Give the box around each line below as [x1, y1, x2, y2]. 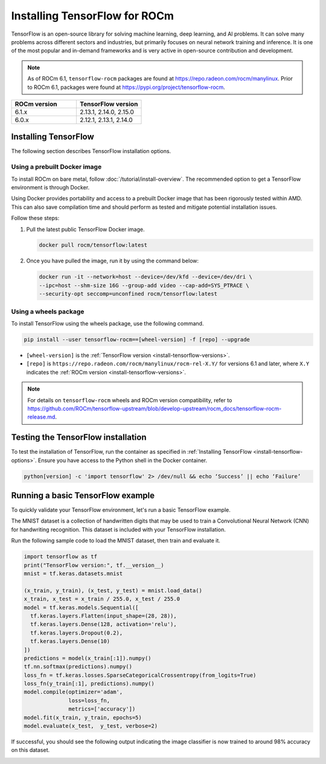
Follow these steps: [11, 215, 60, 222]
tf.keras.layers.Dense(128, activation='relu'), [30, 621, 177, 628]
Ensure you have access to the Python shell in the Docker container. [37, 457, 208, 464]
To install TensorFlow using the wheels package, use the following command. [11, 319, 204, 327]
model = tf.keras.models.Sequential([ [24, 604, 139, 611]
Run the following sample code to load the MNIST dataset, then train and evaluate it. [11, 537, 220, 544]
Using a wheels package [11, 307, 85, 316]
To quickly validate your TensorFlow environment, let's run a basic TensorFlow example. [11, 506, 231, 514]
